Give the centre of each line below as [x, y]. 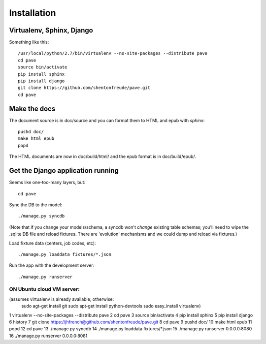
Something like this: [29, 42]
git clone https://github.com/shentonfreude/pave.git [84, 88]
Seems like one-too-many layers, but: [47, 183]
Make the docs [32, 109]
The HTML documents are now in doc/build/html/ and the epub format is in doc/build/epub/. [103, 156]
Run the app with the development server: [52, 265]
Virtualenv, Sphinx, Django [51, 30]
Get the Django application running [64, 171]
